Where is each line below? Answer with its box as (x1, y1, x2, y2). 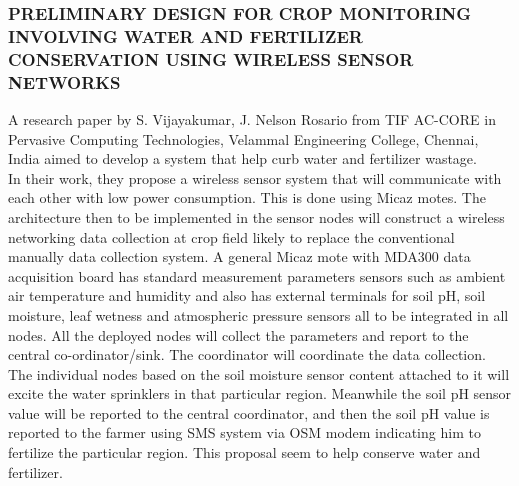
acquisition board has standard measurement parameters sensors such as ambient (8, 265, 506, 286)
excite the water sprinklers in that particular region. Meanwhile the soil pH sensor (8, 383, 512, 404)
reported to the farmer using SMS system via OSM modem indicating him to (8, 422, 481, 443)
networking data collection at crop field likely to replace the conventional (8, 226, 455, 247)
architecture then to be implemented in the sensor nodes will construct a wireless (8, 206, 505, 227)
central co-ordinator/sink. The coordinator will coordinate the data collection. (8, 344, 486, 365)
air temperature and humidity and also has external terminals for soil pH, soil (8, 285, 486, 306)
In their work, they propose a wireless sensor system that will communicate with (8, 167, 502, 188)
